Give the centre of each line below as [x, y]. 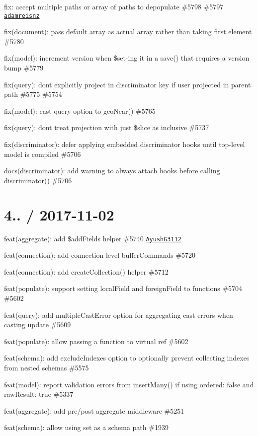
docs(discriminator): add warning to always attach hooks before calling [112, 171]
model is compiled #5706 [43, 154]
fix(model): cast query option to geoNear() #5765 [80, 110]
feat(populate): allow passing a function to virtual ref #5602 [96, 341]
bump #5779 [24, 68]
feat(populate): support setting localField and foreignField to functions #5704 [123, 288]
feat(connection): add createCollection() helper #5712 [86, 271]
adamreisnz [22, 16]
